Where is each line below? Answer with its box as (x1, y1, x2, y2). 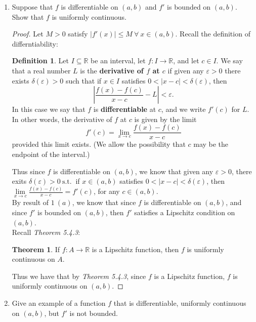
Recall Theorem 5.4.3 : (12, 227, 80, 237)
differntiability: (12, 38, 58, 49)
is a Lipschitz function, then (92, 244, 179, 254)
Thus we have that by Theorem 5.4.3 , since (12, 270, 146, 281)
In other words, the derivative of (12, 113, 112, 124)
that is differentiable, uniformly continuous (113, 298, 246, 308)
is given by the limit (134, 113, 197, 124)
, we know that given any (135, 166, 214, 176)
